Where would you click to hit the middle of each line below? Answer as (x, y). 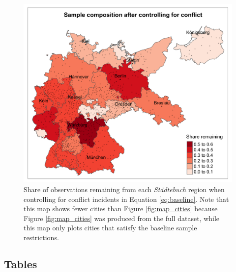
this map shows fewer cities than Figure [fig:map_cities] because (121, 209)
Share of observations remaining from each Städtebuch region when (124, 189)
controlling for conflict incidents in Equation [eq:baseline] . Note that (126, 199)
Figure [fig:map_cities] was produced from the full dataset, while (122, 218)
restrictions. (41, 237)
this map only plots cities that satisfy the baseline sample (110, 228)
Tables (21, 263)
